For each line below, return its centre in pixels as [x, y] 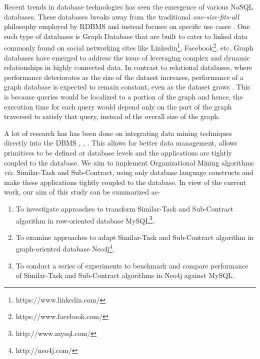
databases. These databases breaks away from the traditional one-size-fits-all [122, 16]
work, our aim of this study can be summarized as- [82, 192]
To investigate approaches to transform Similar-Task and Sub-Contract [124, 208]
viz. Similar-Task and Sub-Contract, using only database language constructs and [129, 172]
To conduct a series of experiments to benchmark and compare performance [132, 265]
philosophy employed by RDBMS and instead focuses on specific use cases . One [127, 26]
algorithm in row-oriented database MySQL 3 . [85, 219]
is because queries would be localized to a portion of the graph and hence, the [123, 96]
